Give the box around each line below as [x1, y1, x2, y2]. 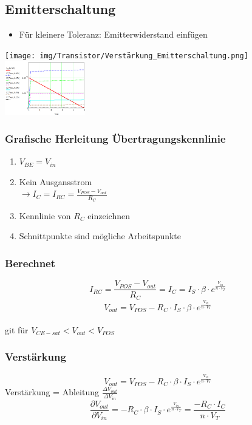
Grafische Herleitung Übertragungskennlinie [5, 131, 226, 146]
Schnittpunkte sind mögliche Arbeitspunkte [19, 229, 182, 242]
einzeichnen [87, 209, 130, 222]
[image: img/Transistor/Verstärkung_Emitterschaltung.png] [5, 51, 248, 60]
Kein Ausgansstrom [19, 175, 92, 188]
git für [5, 323, 29, 336]
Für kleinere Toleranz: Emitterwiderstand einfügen [19, 28, 208, 41]
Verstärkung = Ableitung [5, 386, 99, 398]
